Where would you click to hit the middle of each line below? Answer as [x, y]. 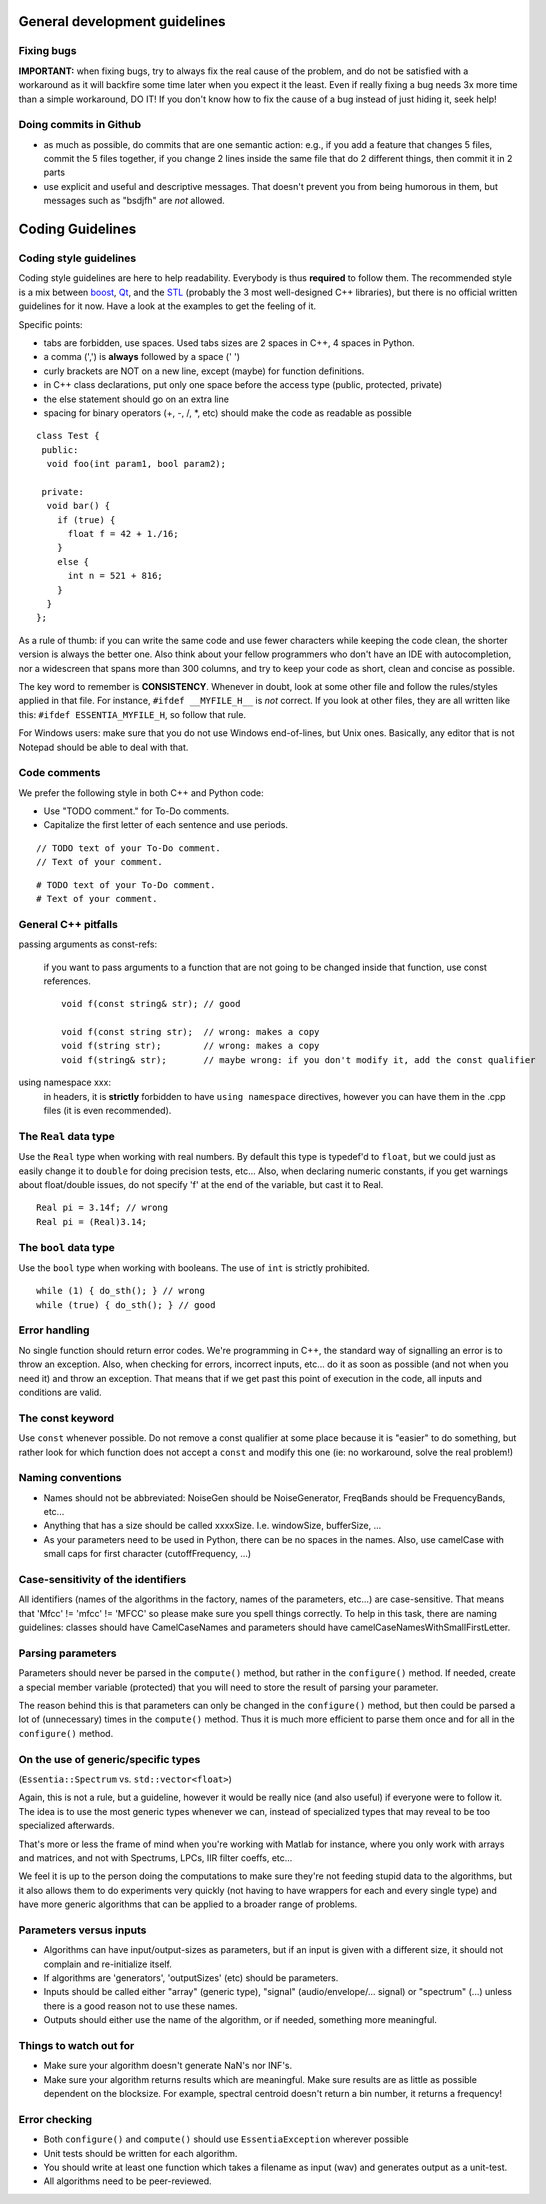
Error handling [54, 1330]
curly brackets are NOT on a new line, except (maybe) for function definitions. [204, 371]
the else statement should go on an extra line [136, 399]
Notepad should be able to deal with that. [103, 747]
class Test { [68, 436]
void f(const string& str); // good [151, 1004]
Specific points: [51, 324]
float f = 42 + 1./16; [123, 534]
